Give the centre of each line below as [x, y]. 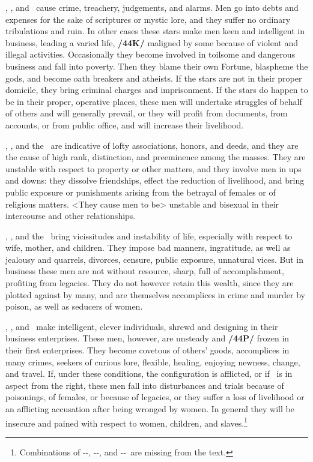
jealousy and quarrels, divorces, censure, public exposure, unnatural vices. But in [154, 259]
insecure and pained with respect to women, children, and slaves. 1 [126, 422]
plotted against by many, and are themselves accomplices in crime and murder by [155, 294]
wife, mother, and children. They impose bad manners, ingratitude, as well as [148, 247]
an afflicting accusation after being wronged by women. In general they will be [150, 409]
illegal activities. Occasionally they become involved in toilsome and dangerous [150, 54]
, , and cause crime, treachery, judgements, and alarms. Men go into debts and [152, 7]
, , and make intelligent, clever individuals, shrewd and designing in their [142, 326]
